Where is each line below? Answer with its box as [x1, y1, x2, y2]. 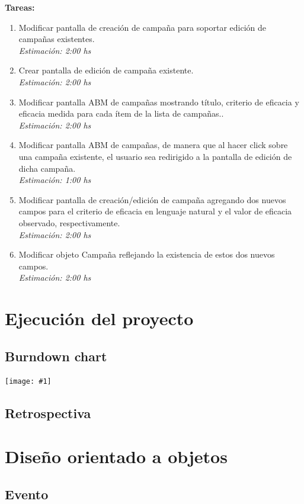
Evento [5, 484, 49, 503]
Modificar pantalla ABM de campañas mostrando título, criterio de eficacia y [18, 95, 299, 108]
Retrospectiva [5, 403, 91, 422]
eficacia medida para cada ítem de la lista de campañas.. [18, 107, 224, 120]
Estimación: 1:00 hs [18, 174, 91, 186]
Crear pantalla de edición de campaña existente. [18, 64, 194, 76]
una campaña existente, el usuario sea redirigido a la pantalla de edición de [18, 150, 292, 162]
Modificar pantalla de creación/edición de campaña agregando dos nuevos [18, 193, 286, 206]
